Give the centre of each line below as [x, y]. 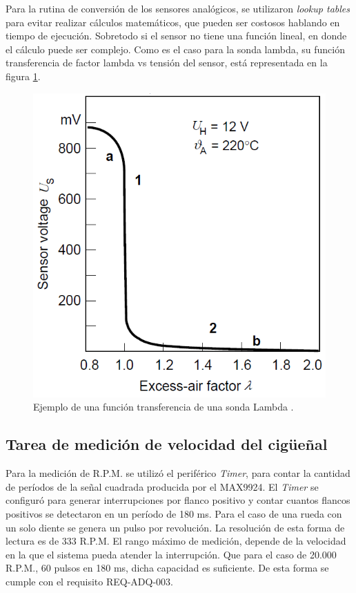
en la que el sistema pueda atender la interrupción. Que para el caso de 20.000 [171, 554]
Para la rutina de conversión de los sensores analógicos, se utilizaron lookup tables [178, 8]
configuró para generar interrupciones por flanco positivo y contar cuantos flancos [178, 500]
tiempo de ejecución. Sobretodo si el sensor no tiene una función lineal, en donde [176, 36]
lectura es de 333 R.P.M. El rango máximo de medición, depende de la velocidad [176, 541]
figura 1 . [23, 76]
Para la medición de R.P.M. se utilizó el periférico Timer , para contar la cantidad [178, 473]
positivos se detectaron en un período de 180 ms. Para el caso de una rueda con [174, 514]
